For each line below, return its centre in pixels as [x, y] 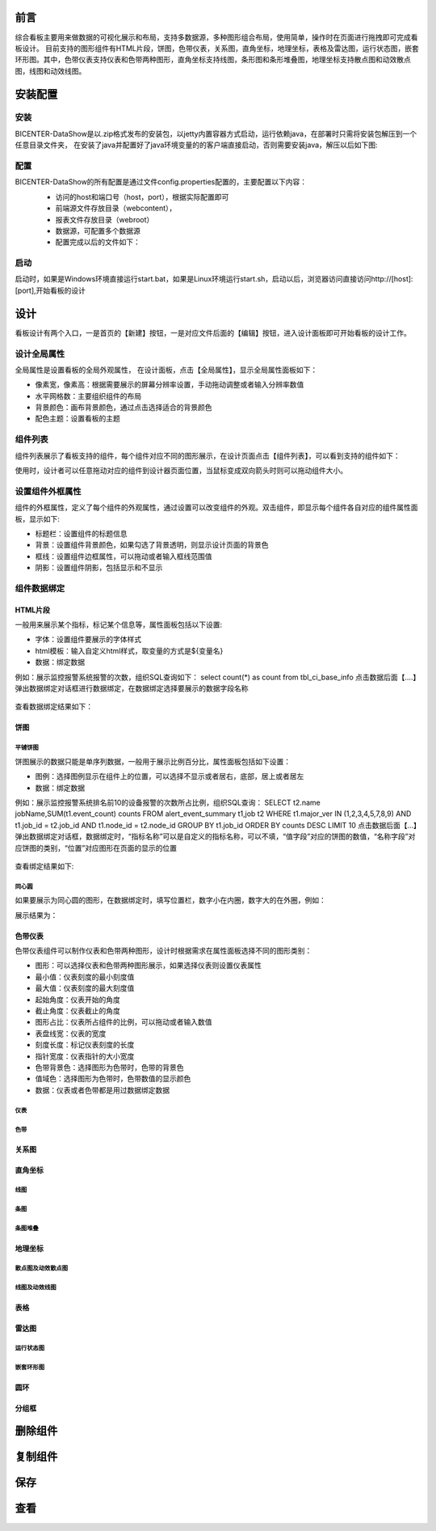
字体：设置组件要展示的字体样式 [88, 640]
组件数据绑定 [40, 588]
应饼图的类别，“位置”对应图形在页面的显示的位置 [96, 848]
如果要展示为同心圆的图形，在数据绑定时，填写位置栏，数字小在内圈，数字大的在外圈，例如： [170, 900]
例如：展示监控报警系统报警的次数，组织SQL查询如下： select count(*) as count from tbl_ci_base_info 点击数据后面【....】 [216, 677]
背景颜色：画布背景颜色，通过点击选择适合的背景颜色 [124, 408]
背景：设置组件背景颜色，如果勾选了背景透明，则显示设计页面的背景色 [152, 545]
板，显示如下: [38, 518]
